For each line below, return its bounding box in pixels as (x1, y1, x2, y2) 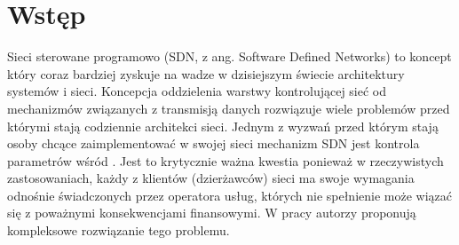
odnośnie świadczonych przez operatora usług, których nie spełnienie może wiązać (7, 186, 453, 204)
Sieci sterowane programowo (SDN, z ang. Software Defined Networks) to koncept (7, 47, 452, 66)
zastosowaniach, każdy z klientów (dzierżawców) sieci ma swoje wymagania (7, 169, 415, 187)
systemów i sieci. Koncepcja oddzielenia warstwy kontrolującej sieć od (7, 82, 387, 100)
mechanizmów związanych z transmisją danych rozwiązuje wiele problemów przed (7, 99, 450, 117)
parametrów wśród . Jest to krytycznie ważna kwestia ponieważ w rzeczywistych (7, 151, 444, 170)
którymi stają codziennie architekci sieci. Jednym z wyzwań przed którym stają (7, 116, 439, 135)
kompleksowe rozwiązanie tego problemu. (7, 221, 230, 240)
